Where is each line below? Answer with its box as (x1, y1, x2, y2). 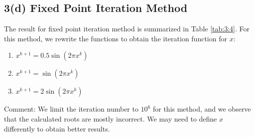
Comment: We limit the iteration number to (4, 104, 138, 114)
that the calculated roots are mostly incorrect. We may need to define (4, 113, 217, 124)
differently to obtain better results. (4, 123, 110, 134)
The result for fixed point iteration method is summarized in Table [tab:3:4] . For (4, 23, 250, 34)
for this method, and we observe (152, 104, 251, 114)
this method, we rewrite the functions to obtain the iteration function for (4, 33, 227, 43)
